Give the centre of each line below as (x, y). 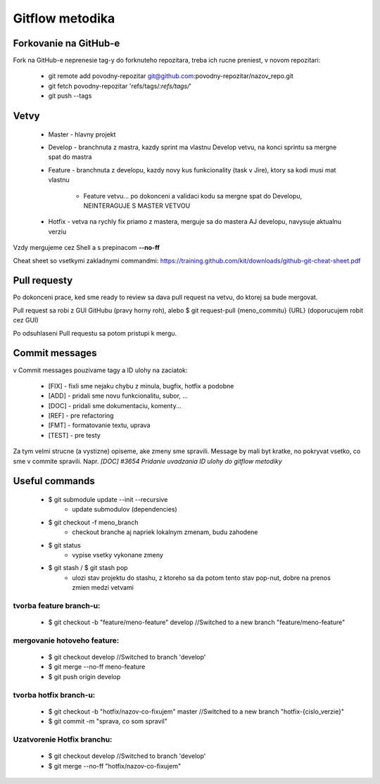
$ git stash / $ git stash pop (88, 568)
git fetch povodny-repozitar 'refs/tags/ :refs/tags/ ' (120, 86)
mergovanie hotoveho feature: (66, 640)
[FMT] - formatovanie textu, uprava (99, 425)
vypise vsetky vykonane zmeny (118, 555)
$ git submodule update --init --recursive (108, 500)
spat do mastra (70, 157)
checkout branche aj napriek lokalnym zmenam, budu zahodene (165, 532)
